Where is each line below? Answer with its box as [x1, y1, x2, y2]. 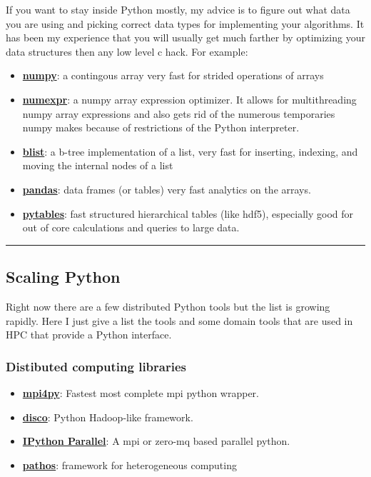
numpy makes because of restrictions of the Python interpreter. [22, 120, 300, 135]
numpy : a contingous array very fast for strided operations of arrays [22, 68, 324, 83]
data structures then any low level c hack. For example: [6, 44, 248, 59]
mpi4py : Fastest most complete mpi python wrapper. [22, 385, 259, 400]
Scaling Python [6, 266, 121, 288]
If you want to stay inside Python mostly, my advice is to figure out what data [6, 2, 350, 16]
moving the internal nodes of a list [22, 158, 173, 173]
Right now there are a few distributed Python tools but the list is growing [6, 298, 330, 313]
